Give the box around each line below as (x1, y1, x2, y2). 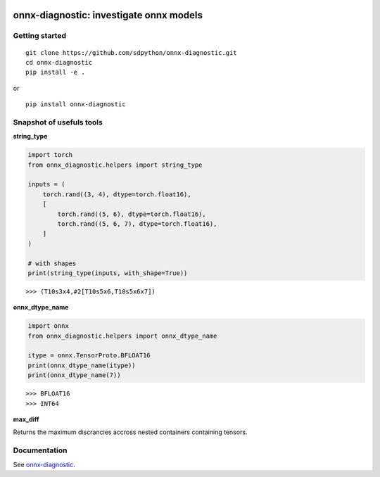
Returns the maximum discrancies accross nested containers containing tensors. (13, 428, 248, 436)
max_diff (13, 415, 39, 424)
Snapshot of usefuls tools (13, 117, 103, 127)
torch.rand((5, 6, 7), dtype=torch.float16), (57, 220, 217, 228)
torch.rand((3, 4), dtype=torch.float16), (42, 190, 191, 198)
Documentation (13, 445, 68, 455)
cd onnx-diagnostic (25, 58, 93, 66)
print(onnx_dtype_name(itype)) (27, 361, 137, 369)
